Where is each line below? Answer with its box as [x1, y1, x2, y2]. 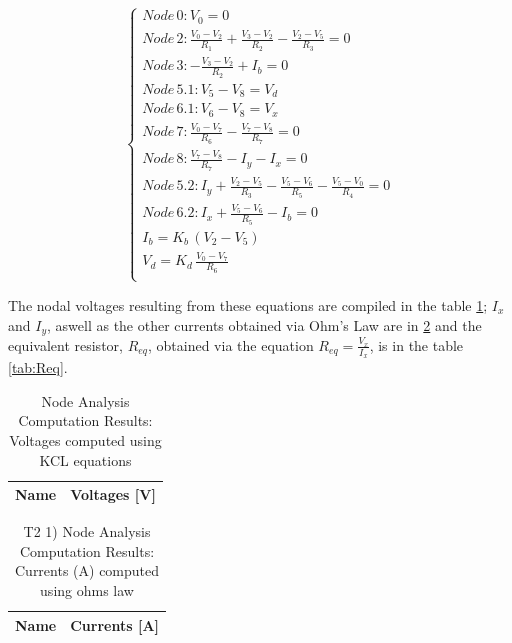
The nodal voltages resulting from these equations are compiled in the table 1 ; [8, 294, 488, 315]
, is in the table [369, 334, 464, 355]
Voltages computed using [9, 429, 162, 450]
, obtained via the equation [148, 334, 314, 355]
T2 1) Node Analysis [23, 521, 151, 542]
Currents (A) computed [14, 560, 160, 581]
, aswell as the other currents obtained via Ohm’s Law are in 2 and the [47, 314, 482, 335]
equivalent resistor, [8, 334, 123, 355]
